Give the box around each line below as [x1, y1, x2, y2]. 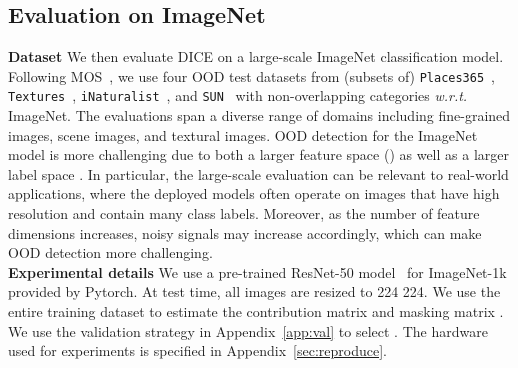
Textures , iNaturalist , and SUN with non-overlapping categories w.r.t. [8, 85, 468, 106]
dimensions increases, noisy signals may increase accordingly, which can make [8, 222, 482, 243]
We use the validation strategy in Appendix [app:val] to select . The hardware [8, 320, 488, 341]
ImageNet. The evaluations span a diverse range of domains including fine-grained [8, 105, 511, 126]
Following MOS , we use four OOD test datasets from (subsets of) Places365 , [8, 65, 496, 86]
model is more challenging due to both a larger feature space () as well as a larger [8, 144, 509, 165]
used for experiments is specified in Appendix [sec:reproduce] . [8, 340, 387, 361]
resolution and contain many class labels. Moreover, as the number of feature [8, 203, 480, 224]
